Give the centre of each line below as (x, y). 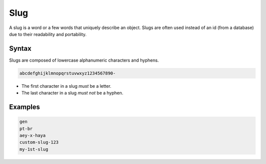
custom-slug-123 (39, 142)
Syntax (20, 49)
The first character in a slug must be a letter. (66, 86)
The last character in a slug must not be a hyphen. (72, 93)
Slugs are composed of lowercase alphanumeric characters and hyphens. (84, 60)
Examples (25, 107)
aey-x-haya (33, 135)
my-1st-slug (34, 149)
